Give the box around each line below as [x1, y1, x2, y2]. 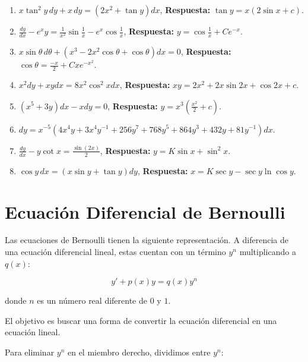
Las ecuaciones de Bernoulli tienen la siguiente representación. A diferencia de [5, 234, 288, 246]
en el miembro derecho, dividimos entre [67, 346, 211, 358]
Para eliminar [5, 346, 55, 358]
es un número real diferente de [37, 294, 147, 307]
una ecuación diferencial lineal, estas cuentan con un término [5, 245, 226, 258]
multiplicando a [239, 245, 296, 258]
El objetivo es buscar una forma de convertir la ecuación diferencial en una [5, 314, 277, 326]
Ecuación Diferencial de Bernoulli [5, 199, 285, 224]
